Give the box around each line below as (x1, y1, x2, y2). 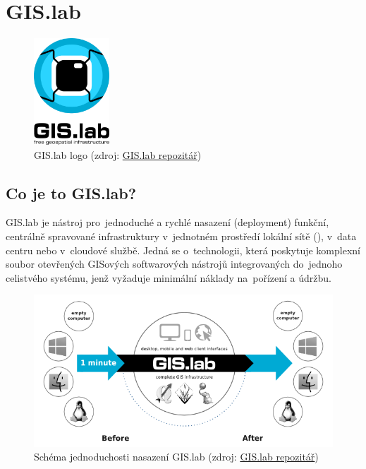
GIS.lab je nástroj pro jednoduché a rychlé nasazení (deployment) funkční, (6, 215, 329, 230)
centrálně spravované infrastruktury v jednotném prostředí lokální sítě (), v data (6, 228, 357, 243)
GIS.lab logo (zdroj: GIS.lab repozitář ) (34, 147, 202, 162)
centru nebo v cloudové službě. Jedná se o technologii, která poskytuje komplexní (6, 242, 360, 257)
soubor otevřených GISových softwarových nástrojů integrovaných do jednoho (6, 256, 343, 271)
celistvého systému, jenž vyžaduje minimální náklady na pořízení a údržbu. (6, 270, 331, 285)
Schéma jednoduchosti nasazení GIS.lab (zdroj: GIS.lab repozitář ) (34, 449, 319, 464)
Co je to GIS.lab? (6, 182, 137, 203)
